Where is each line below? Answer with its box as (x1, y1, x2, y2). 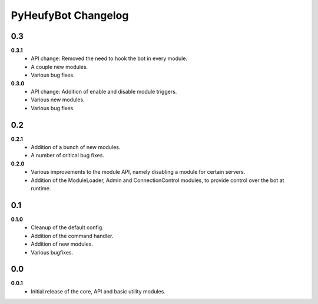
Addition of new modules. (31, 240, 94, 247)
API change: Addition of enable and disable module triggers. (31, 88, 177, 95)
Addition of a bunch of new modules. (31, 144, 121, 151)
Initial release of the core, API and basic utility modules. (31, 288, 166, 295)
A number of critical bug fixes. (31, 152, 104, 159)
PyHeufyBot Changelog (11, 9, 129, 22)
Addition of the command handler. (31, 232, 114, 239)
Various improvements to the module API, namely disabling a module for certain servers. (31, 168, 246, 176)
